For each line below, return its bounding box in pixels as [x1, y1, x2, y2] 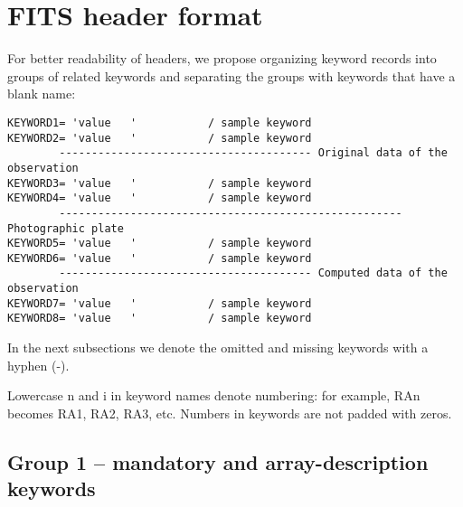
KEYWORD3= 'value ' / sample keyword [7, 176, 312, 190]
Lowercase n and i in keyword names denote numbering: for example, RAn [7, 386, 420, 405]
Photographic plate [7, 221, 124, 235]
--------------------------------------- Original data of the [59, 146, 448, 160]
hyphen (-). [7, 355, 70, 374]
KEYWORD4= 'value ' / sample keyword [7, 192, 312, 205]
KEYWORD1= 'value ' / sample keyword [7, 116, 312, 129]
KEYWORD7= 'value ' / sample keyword [7, 296, 312, 310]
